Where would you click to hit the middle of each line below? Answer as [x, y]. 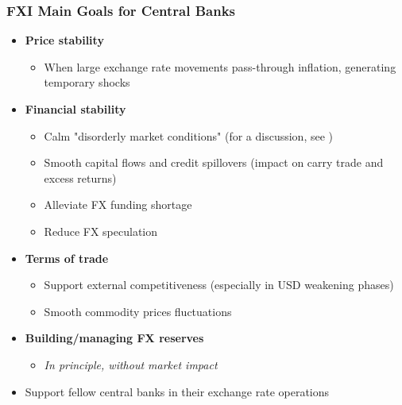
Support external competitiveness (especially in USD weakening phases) [219, 285]
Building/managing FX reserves [114, 338]
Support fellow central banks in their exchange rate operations [177, 391]
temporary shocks [87, 82]
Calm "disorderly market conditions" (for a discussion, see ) [189, 135]
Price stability [64, 40]
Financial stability [75, 109]
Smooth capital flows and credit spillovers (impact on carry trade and [214, 162]
